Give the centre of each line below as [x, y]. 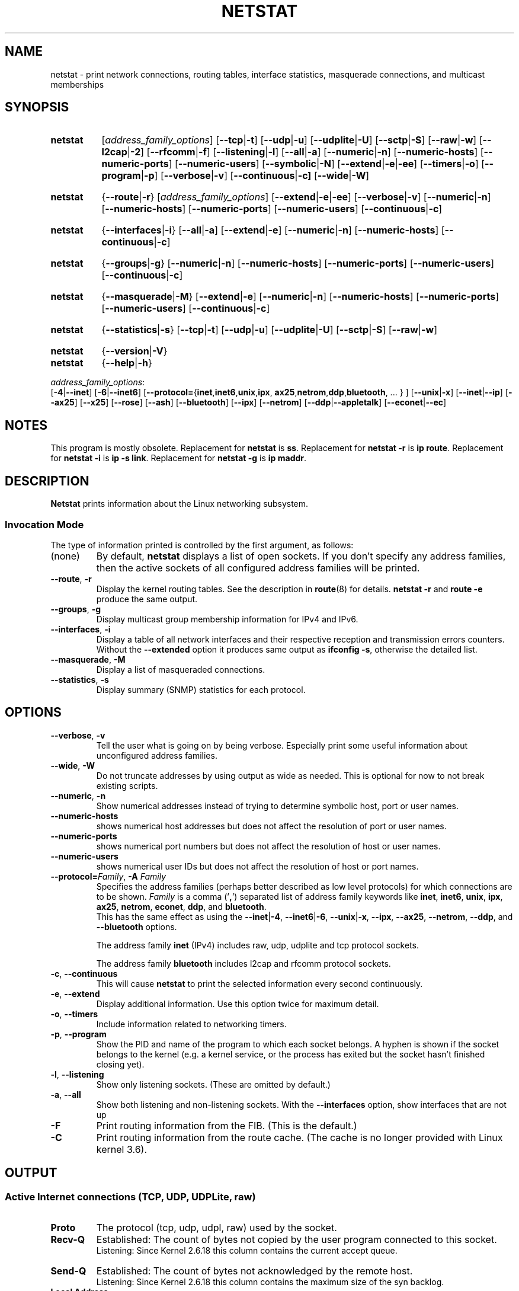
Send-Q [68, 1271]
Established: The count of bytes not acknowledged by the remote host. [254, 1271]
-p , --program [79, 1034]
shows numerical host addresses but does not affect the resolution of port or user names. [271, 826]
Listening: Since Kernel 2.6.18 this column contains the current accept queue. [247, 1250]
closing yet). [120, 1064]
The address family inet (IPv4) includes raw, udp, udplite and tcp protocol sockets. [257, 945]
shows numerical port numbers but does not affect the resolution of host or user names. [268, 846]
